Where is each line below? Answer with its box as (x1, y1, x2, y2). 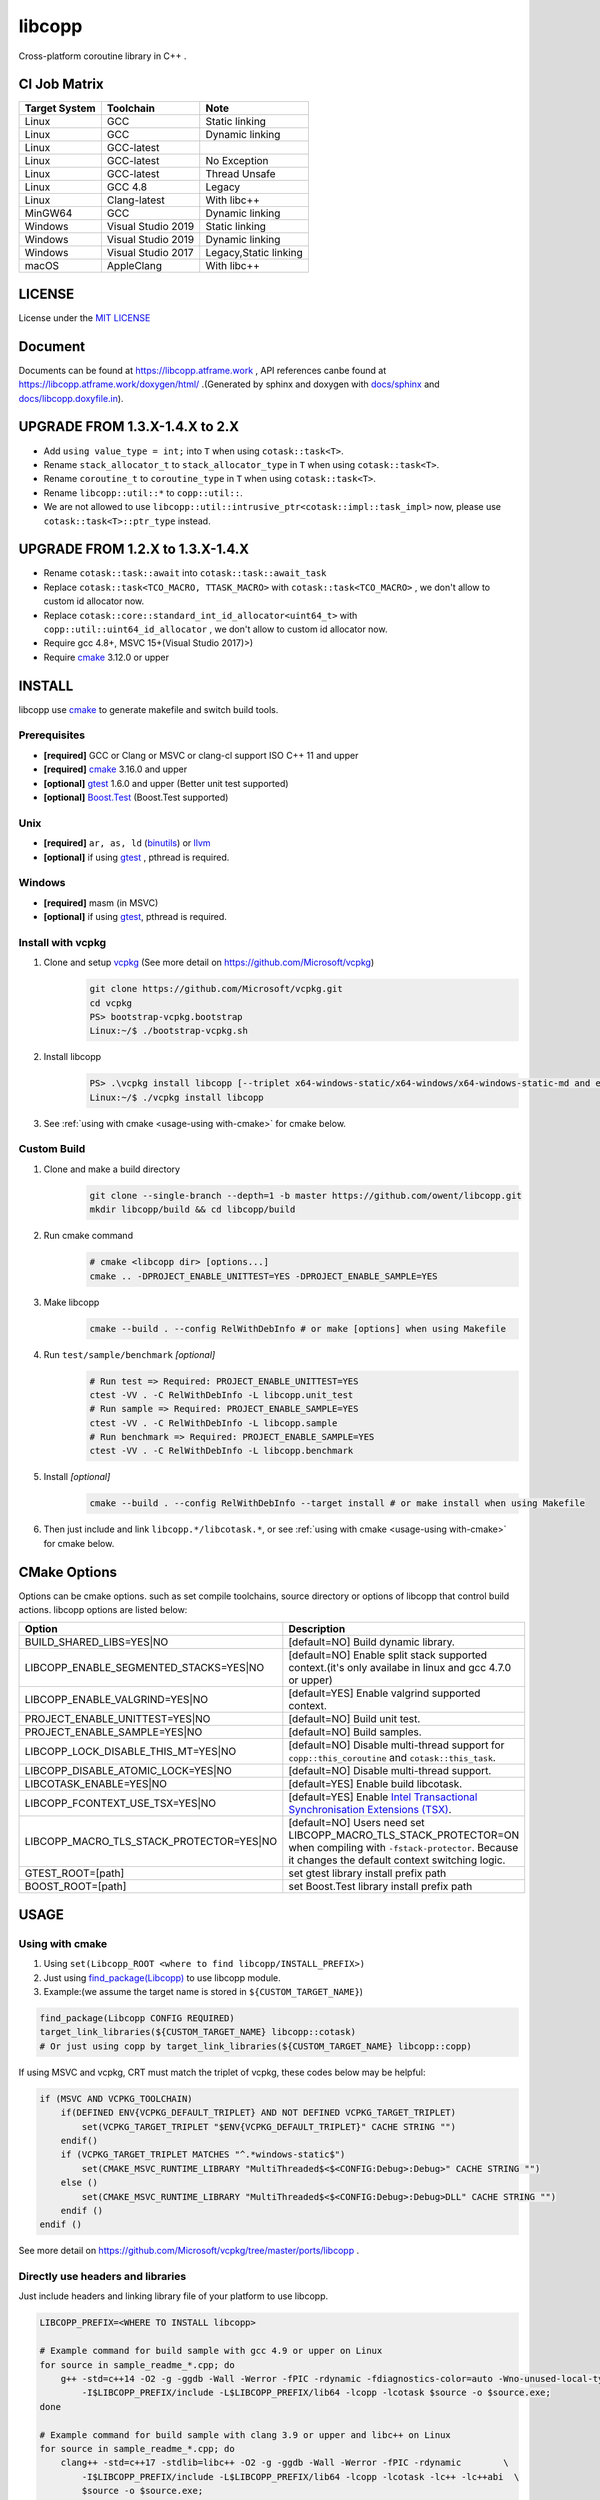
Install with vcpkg (18, 935, 107, 949)
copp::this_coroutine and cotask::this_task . (288, 1751, 497, 1765)
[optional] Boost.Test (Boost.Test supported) (43, 791, 229, 803)
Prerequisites (18, 728, 85, 742)
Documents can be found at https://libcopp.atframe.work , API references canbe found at (18, 364, 387, 376)
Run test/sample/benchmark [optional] (43, 1348, 216, 1360)
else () (60, 2177, 99, 2189)
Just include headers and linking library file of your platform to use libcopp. (18, 2290, 329, 2302)
